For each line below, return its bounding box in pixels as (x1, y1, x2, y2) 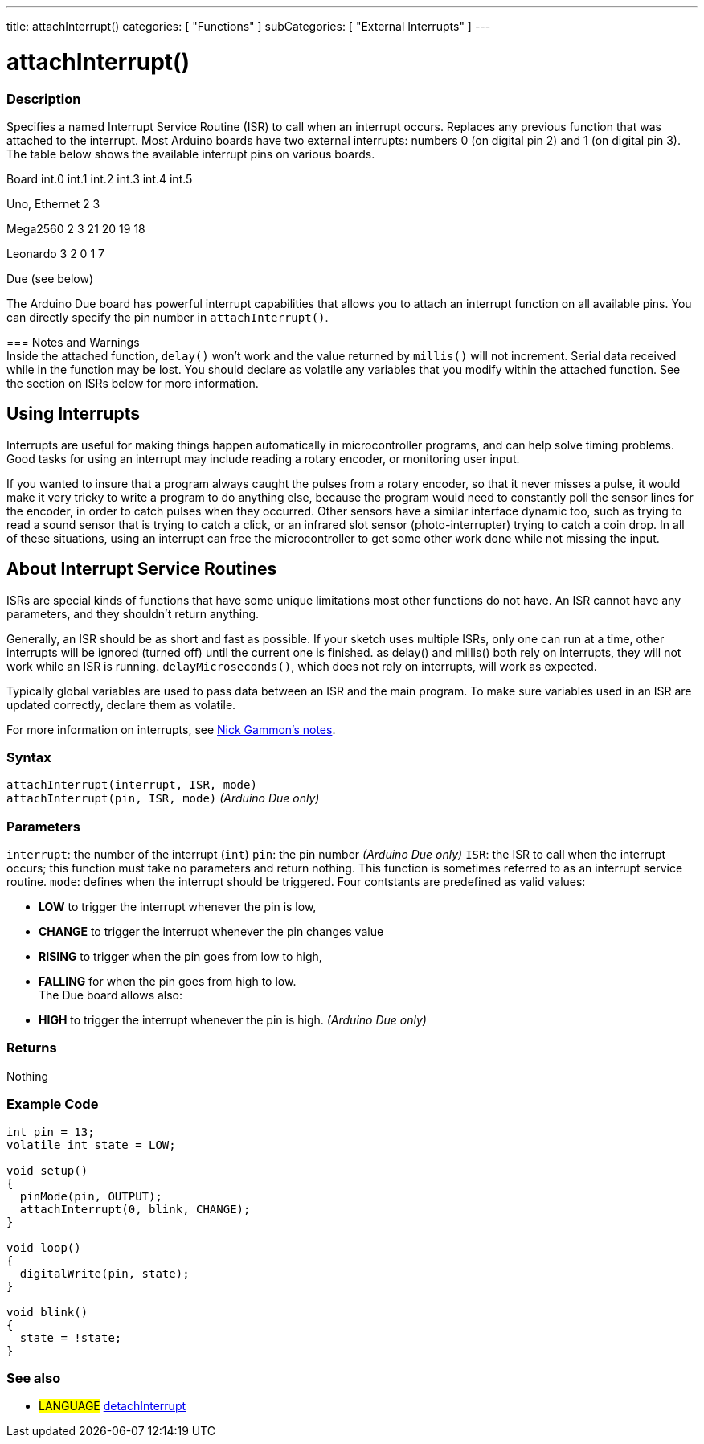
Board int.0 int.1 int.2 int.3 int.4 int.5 (6, 171, 193, 186)
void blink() (6, 1305, 88, 1319)
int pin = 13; (6, 1125, 95, 1138)
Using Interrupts (6, 404, 140, 425)
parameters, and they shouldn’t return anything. (6, 606, 260, 621)
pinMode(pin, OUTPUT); (19, 1189, 162, 1203)
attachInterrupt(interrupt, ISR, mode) (6, 778, 257, 792)
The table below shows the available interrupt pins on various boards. (6, 146, 375, 161)
